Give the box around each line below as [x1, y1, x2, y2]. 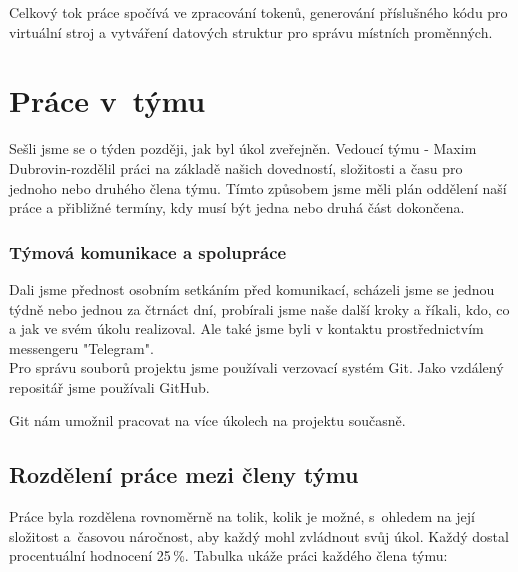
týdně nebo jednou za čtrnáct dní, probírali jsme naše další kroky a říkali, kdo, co [9, 298, 510, 319]
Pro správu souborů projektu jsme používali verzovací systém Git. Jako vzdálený [9, 357, 504, 378]
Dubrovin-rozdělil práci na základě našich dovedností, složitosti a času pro [9, 157, 463, 178]
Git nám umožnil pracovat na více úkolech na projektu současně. [9, 410, 406, 431]
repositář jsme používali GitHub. [9, 376, 210, 397]
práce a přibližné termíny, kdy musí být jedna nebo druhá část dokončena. [9, 197, 465, 218]
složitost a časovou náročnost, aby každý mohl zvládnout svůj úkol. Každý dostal [9, 525, 509, 546]
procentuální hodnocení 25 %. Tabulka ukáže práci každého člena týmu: [9, 545, 448, 566]
